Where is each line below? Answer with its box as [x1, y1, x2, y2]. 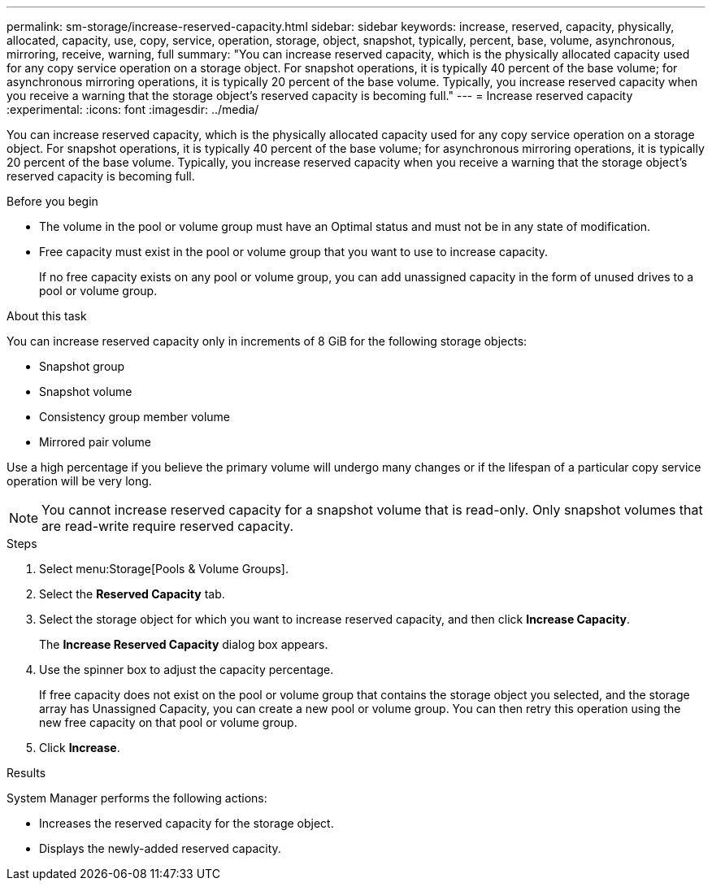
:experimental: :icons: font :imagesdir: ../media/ [7, 102, 259, 116]
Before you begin [7, 194, 98, 208]
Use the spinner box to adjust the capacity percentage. [39, 663, 334, 676]
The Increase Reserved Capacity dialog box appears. [39, 637, 328, 651]
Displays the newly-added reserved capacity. [39, 841, 281, 855]
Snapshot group [39, 359, 125, 373]
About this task [7, 309, 87, 323]
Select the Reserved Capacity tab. [39, 587, 225, 601]
